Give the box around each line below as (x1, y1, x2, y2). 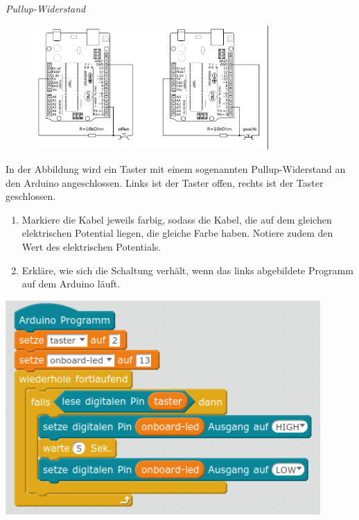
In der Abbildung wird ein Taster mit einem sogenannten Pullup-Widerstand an (6, 162, 346, 176)
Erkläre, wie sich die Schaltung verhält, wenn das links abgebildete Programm (21, 262, 353, 277)
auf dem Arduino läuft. (21, 276, 121, 291)
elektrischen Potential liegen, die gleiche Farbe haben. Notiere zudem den (21, 226, 333, 240)
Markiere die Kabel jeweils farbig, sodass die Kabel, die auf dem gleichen (21, 212, 332, 226)
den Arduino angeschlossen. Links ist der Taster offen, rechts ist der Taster (6, 175, 324, 190)
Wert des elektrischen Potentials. (21, 240, 161, 254)
